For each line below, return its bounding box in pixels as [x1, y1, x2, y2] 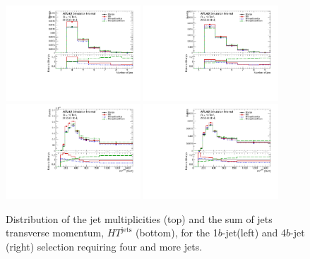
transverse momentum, [6, 225, 105, 240]
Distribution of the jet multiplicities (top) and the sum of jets [6, 211, 273, 226]
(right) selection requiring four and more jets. [6, 239, 203, 254]
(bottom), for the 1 [136, 225, 218, 240]
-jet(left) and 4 [222, 225, 286, 240]
